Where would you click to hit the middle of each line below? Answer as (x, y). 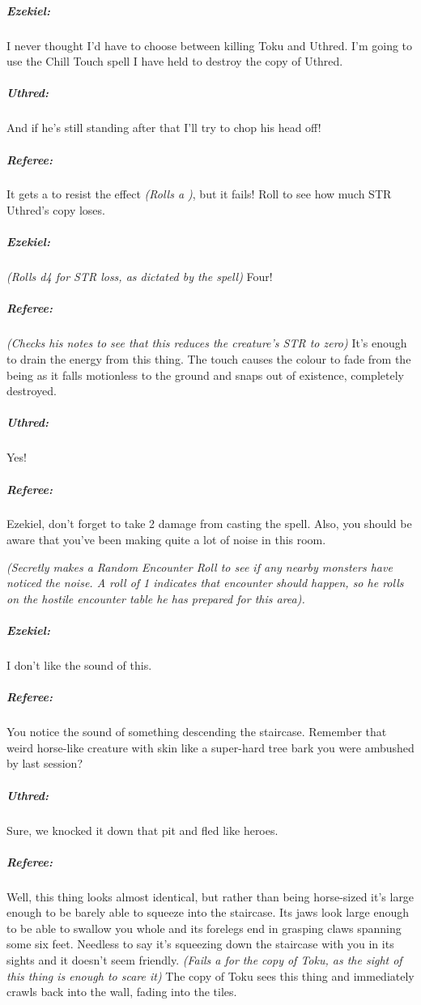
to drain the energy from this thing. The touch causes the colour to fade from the (209, 358)
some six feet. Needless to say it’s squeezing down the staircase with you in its (200, 944)
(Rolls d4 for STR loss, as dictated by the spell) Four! (140, 277)
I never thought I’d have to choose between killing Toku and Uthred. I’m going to (210, 45)
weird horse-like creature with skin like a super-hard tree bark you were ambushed (210, 747)
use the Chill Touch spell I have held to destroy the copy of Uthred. (175, 61)
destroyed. (32, 391)
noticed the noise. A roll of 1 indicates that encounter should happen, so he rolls (205, 583)
